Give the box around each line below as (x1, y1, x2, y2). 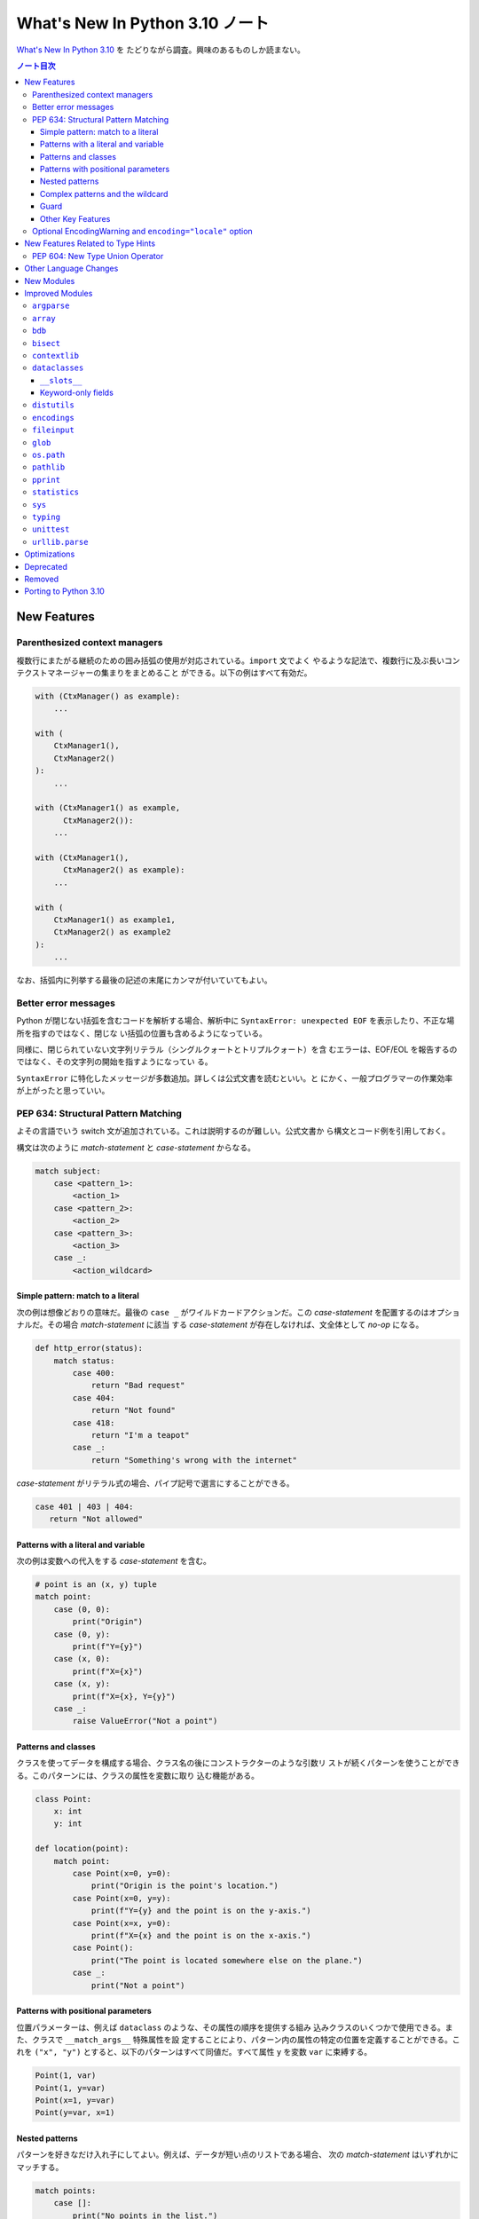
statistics (32, 487, 80, 497)
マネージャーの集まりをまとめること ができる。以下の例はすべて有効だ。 (47, 667, 312, 678)
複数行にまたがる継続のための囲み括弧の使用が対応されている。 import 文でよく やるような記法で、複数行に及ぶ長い (16, 655, 445, 666)
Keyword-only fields (40, 387, 114, 399)
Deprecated (24, 561, 68, 572)
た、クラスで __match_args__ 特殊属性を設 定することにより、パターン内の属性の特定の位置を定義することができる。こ (16, 2033, 460, 2045)
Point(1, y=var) (35, 2082, 106, 2093)
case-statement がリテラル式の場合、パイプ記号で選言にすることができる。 (16, 1478, 294, 1489)
